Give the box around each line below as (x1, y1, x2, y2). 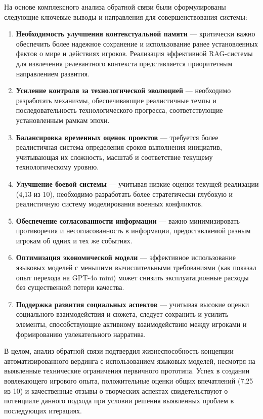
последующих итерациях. (4, 405, 82, 415)
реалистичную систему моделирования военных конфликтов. (16, 198, 203, 209)
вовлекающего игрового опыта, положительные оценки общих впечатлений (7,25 (4, 375, 253, 386)
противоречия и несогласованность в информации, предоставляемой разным (16, 225, 251, 236)
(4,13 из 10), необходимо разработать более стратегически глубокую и (16, 188, 233, 199)
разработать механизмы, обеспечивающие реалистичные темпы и (16, 95, 216, 105)
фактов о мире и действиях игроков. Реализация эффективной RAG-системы (16, 48, 253, 59)
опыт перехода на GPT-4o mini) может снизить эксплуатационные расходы (16, 272, 249, 282)
